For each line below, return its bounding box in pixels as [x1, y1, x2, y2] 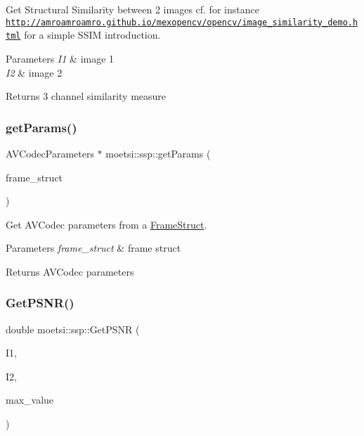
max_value [6, 392, 54, 407]
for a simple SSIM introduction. [24, 27, 161, 42]
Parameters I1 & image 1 [6, 51, 115, 65]
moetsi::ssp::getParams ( [105, 146, 211, 160]
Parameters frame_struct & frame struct [6, 241, 181, 255]
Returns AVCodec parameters [6, 264, 134, 278]
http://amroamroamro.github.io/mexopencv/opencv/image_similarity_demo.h [6, 17, 358, 27]
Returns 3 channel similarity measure [6, 89, 167, 103]
